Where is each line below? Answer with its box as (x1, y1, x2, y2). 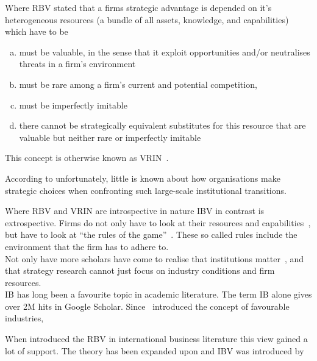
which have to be (5, 25, 68, 38)
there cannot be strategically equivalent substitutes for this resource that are (19, 119, 306, 132)
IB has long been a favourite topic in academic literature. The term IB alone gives (5, 288, 312, 301)
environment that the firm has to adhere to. (5, 240, 169, 252)
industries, (5, 312, 44, 324)
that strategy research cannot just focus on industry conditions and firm (5, 264, 275, 277)
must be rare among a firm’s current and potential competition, (19, 77, 257, 90)
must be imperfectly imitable (19, 98, 127, 111)
